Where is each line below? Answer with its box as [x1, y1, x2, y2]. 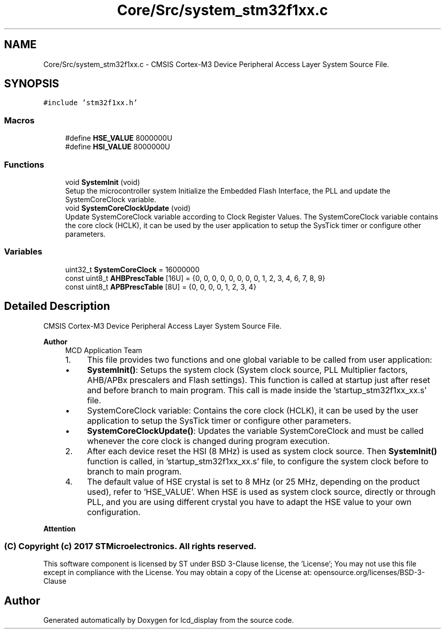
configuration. [87, 507, 141, 517]
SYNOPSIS [4, 77, 59, 90]
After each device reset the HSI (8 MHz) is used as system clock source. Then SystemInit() [87, 446, 437, 456]
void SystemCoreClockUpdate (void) [65, 203, 191, 212]
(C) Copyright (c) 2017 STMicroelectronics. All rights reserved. [4, 541, 257, 551]
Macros [4, 115, 35, 125]
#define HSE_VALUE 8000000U [65, 134, 173, 143]
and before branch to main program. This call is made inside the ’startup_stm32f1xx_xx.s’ [87, 385, 427, 395]
